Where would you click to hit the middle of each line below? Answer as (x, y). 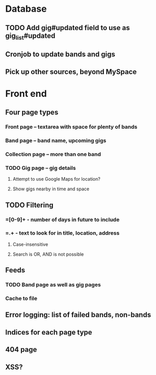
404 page (21, 350)
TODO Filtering (29, 205)
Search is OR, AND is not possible (48, 254)
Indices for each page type (49, 332)
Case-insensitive (30, 244)
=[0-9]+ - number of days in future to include (62, 219)
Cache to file (21, 298)
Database (26, 9)
